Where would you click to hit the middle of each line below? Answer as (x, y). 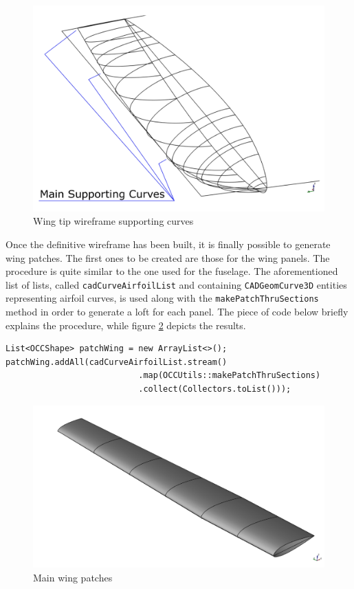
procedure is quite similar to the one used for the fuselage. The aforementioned (172, 271)
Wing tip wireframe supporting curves (113, 221)
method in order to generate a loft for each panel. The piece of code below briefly (177, 312)
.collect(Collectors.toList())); (215, 389)
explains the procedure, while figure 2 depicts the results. (126, 325)
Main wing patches (73, 577)
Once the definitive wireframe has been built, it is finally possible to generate (168, 244)
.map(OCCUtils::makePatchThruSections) (230, 376)
